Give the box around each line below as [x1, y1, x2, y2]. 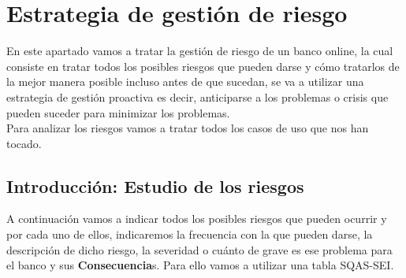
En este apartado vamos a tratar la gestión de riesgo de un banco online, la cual [6, 43, 393, 59]
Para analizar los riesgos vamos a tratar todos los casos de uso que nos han [6, 120, 369, 136]
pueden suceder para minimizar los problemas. [6, 104, 230, 120]
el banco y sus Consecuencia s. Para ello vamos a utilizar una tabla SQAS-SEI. [6, 257, 394, 273]
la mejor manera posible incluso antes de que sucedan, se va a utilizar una [6, 73, 364, 90]
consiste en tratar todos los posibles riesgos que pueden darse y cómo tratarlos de [6, 57, 400, 74]
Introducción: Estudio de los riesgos [6, 173, 304, 198]
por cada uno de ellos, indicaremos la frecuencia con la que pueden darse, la [6, 226, 373, 243]
